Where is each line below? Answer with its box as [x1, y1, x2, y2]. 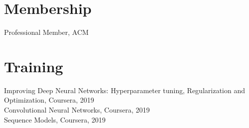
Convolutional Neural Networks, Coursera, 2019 [4, 105, 150, 115]
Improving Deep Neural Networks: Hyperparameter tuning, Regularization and [4, 85, 245, 95]
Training [4, 56, 63, 76]
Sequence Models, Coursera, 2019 [4, 114, 106, 125]
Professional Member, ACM [4, 27, 89, 37]
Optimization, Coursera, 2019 [4, 95, 94, 105]
